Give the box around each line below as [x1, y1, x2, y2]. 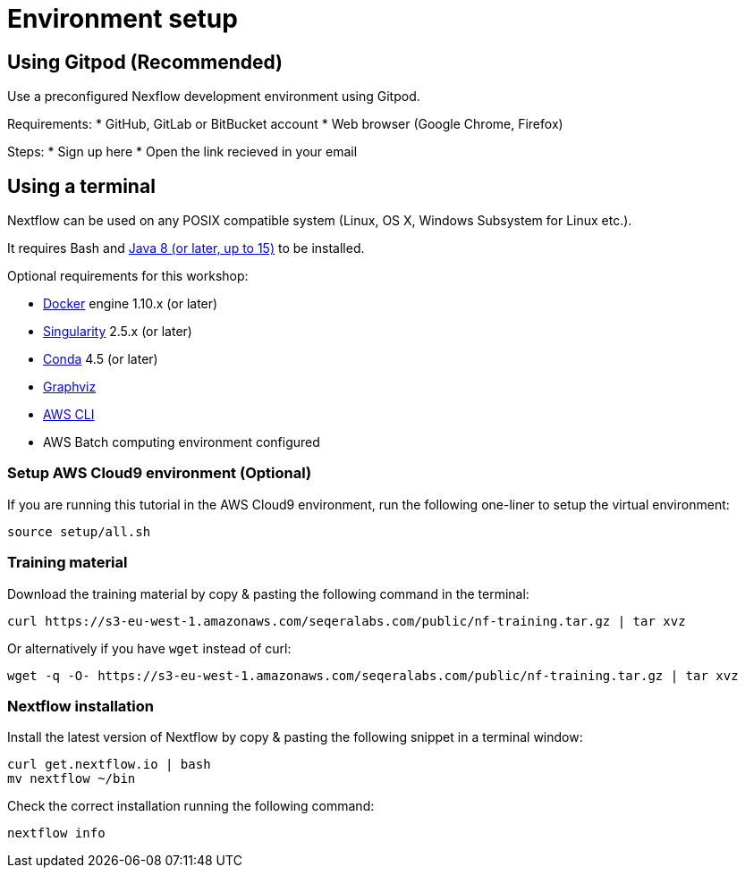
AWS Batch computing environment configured [43, 434, 320, 450]
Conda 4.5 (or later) [43, 351, 158, 367]
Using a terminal [7, 174, 156, 198]
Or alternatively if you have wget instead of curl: [7, 640, 292, 656]
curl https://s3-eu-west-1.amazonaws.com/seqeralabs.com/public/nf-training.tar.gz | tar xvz [7, 613, 686, 628]
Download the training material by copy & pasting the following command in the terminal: [7, 585, 529, 602]
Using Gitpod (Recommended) [7, 50, 283, 73]
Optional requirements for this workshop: [7, 268, 249, 284]
